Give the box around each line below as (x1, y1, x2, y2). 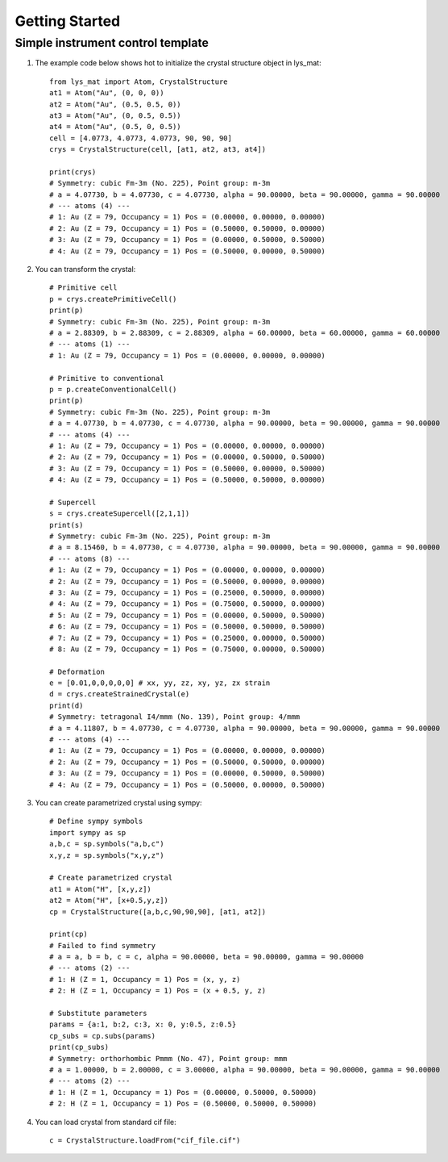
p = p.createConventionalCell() (49, 384, 177, 394)
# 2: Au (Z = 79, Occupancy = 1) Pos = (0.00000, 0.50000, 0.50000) (49, 453, 326, 462)
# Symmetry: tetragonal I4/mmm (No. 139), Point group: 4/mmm (49, 713, 301, 721)
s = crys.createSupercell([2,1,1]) (49, 509, 190, 518)
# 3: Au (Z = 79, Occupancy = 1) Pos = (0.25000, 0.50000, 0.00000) (49, 587, 326, 597)
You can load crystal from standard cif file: (35, 1117, 176, 1126)
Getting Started (15, 12, 121, 30)
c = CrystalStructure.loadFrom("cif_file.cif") (49, 1135, 241, 1145)
